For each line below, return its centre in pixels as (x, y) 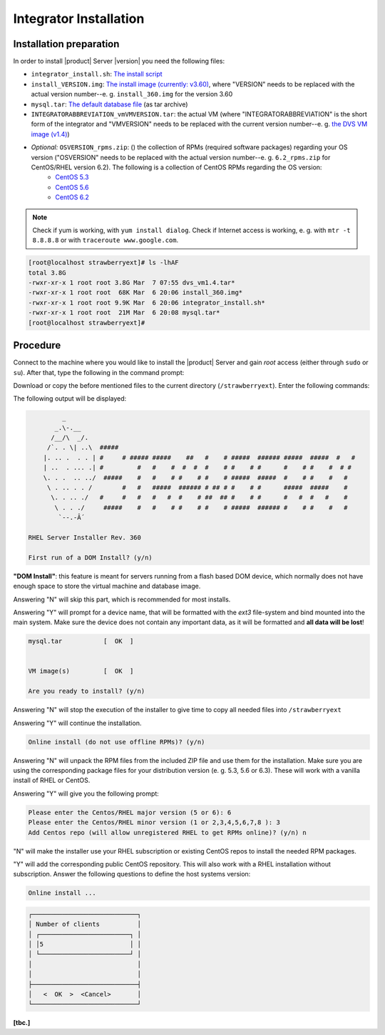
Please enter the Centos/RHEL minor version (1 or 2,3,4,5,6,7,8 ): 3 (154, 822)
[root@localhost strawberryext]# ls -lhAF (103, 263)
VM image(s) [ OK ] (81, 671)
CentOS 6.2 (72, 197)
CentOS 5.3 (72, 177)
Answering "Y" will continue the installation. (77, 723)
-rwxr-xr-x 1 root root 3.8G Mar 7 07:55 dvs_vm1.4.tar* (132, 283)
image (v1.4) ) (51, 134)
